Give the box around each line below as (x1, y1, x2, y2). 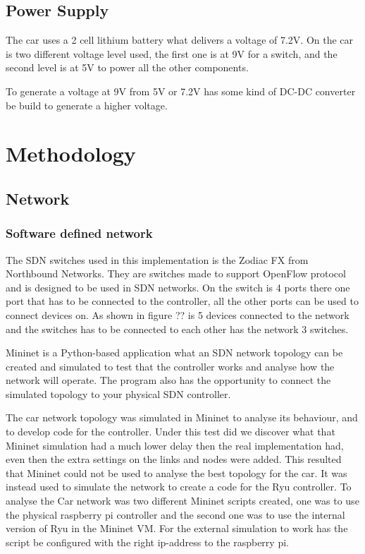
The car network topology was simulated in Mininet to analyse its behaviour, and (6, 410, 358, 425)
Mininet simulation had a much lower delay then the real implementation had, (6, 438, 344, 452)
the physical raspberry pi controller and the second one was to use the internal (6, 507, 345, 522)
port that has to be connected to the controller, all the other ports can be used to (6, 294, 359, 308)
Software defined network (6, 224, 153, 242)
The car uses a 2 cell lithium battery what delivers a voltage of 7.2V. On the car (6, 32, 354, 47)
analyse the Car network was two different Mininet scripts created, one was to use (6, 493, 359, 508)
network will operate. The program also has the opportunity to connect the (6, 373, 331, 387)
